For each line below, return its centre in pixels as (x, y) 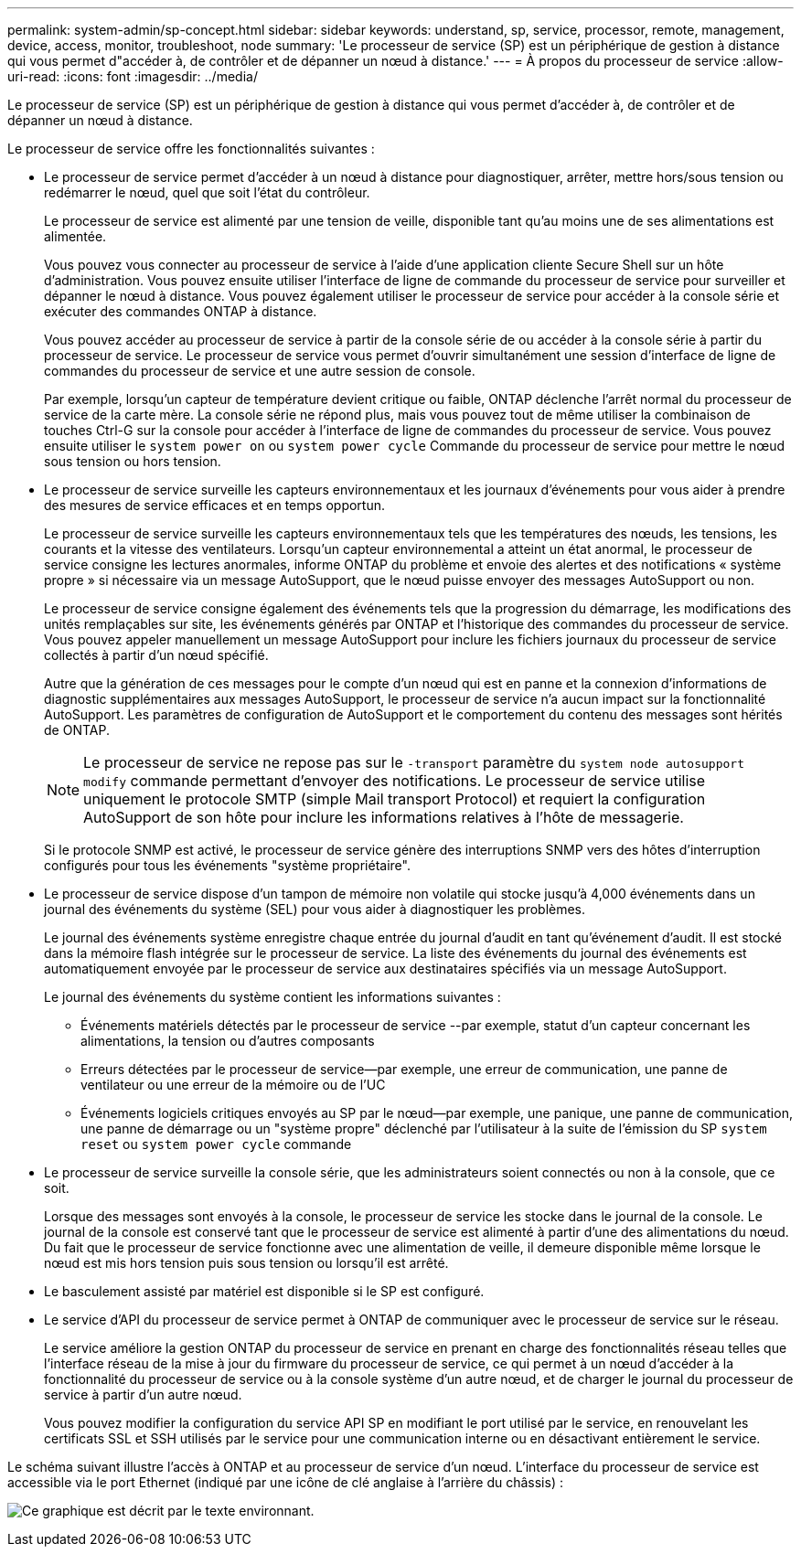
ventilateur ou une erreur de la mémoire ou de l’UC (233, 1085)
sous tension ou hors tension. (133, 461)
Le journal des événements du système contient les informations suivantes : (272, 997)
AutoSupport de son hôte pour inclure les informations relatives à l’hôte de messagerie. (384, 817)
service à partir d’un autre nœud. (143, 1394)
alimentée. (75, 236)
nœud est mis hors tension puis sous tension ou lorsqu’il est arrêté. (246, 1263)
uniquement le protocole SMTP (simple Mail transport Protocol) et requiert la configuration (395, 799)
